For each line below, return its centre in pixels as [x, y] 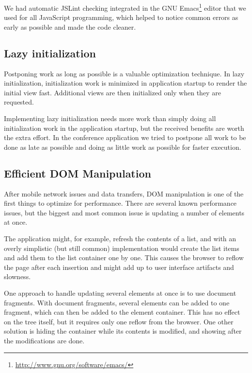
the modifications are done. [44, 340]
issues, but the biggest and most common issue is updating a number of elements [124, 212]
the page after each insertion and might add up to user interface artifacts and [119, 267]
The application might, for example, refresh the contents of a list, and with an [120, 238]
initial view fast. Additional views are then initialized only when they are [112, 92]
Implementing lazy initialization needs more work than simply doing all [110, 118]
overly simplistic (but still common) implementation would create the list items [122, 248]
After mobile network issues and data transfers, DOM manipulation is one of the [124, 193]
